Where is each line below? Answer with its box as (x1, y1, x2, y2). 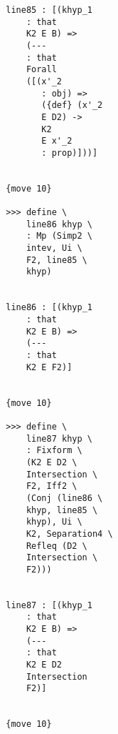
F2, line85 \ (26, 254, 87, 265)
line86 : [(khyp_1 (6, 302, 92, 313)
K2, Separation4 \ (26, 528, 113, 539)
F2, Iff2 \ (26, 481, 77, 492)
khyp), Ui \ (26, 517, 82, 527)
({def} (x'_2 (41, 100, 103, 111)
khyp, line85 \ (26, 505, 98, 515)
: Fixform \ (26, 445, 82, 456)
